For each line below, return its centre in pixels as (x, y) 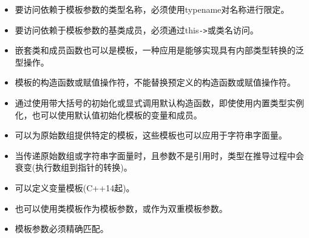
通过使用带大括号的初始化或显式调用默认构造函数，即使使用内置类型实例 (159, 103)
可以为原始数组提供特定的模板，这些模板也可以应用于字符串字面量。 (151, 135)
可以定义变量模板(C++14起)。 (75, 188)
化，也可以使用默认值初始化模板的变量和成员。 (108, 114)
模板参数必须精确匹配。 (62, 229)
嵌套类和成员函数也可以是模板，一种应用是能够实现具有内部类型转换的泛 (159, 50)
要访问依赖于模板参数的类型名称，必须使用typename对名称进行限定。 (152, 9)
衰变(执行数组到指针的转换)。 (73, 167)
